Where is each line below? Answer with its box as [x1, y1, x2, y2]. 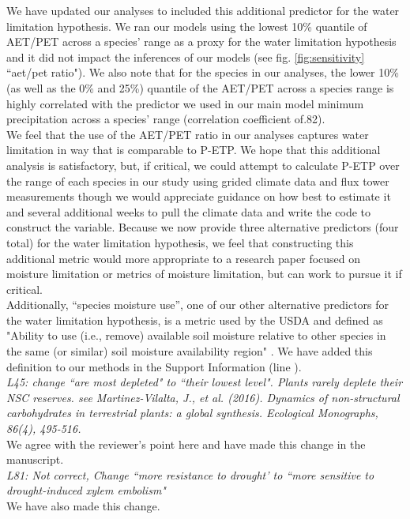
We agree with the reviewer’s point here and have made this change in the [6, 435, 366, 452]
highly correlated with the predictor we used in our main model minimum [6, 95, 364, 111]
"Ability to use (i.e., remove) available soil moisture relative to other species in [6, 327, 386, 344]
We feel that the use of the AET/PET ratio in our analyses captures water [6, 126, 369, 142]
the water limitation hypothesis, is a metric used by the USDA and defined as [6, 311, 383, 328]
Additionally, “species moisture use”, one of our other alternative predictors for [6, 296, 389, 313]
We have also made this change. [6, 498, 160, 513]
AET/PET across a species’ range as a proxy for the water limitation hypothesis [6, 33, 397, 50]
